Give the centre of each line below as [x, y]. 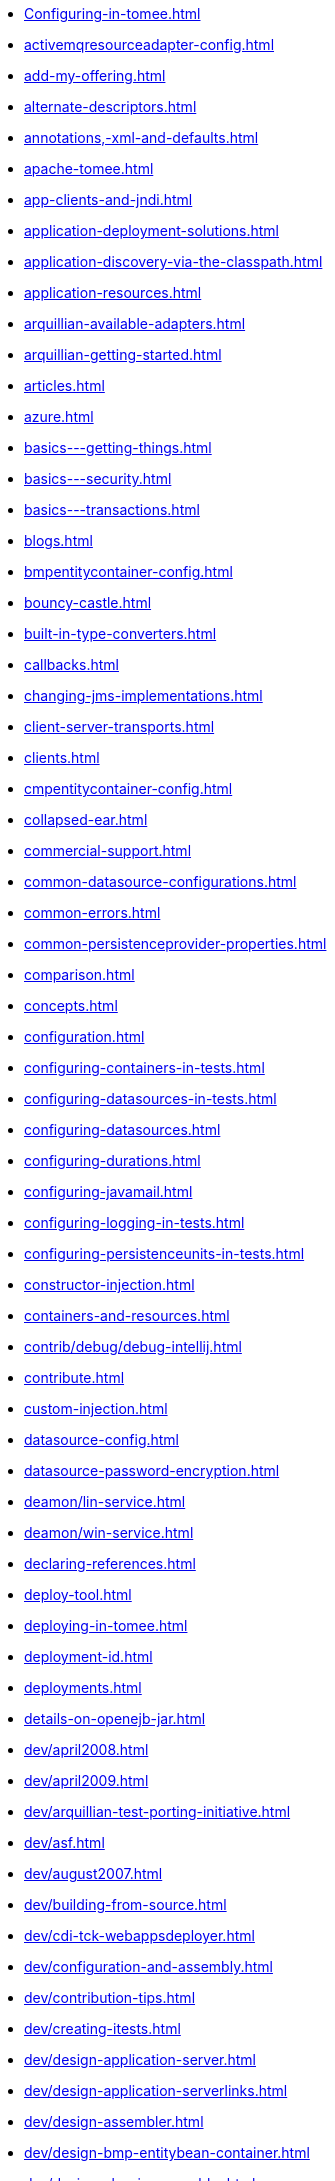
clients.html [62, 757]
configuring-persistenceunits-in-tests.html [164, 1253]
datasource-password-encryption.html [152, 1470]
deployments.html [83, 1687]
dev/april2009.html [86, 1780]
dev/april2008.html [86, 1749]
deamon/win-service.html [109, 1532]
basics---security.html [98, 478]
